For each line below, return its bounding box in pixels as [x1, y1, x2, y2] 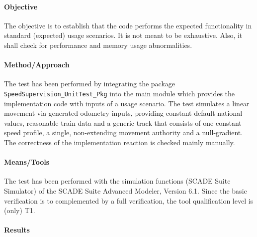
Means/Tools [4, 157, 50, 167]
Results [4, 225, 30, 235]
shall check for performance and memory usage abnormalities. [4, 39, 192, 50]
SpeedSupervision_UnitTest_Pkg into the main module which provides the [4, 88, 235, 98]
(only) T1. [4, 205, 35, 216]
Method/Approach [4, 59, 70, 70]
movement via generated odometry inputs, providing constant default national [4, 108, 243, 118]
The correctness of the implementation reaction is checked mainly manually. [4, 137, 235, 147]
